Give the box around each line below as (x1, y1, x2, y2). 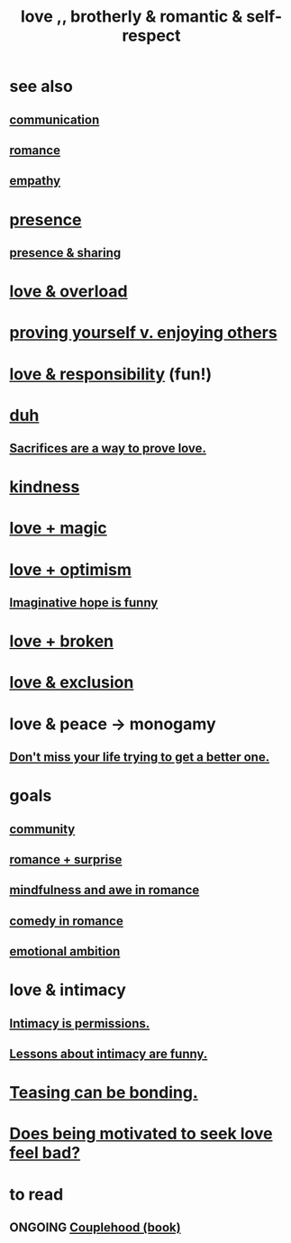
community (9, 821, 76, 836)
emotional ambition (9, 944, 121, 959)
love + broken (9, 631, 114, 652)
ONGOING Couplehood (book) (9, 1220, 182, 1236)
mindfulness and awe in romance (9, 882, 200, 898)
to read (9, 1184, 64, 1204)
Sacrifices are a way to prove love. (9, 441, 207, 456)
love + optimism (9, 559, 132, 580)
